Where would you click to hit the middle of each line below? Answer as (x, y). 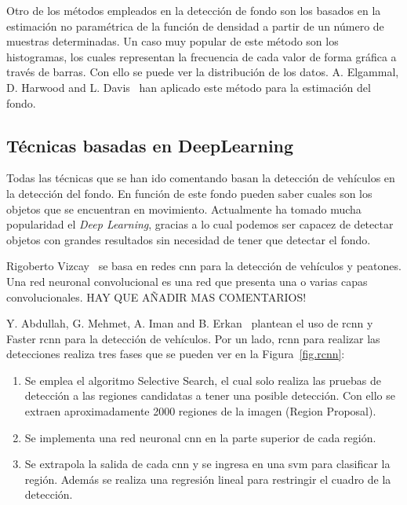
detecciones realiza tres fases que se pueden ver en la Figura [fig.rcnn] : (176, 354)
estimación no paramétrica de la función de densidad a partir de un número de (195, 26)
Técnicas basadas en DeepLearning (150, 145)
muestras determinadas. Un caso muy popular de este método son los (173, 41)
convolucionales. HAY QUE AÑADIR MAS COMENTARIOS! (156, 296)
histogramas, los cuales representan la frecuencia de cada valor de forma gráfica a (202, 56)
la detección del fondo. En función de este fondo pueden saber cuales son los (189, 193)
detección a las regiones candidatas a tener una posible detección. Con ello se (210, 395)
